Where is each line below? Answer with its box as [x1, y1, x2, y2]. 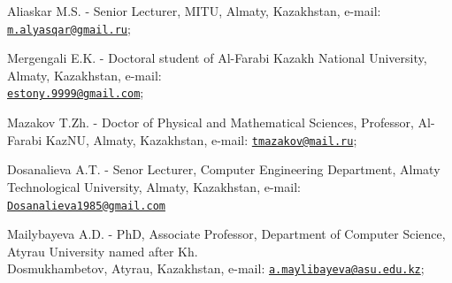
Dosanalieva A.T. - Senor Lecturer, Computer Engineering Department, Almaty [7, 160, 441, 179]
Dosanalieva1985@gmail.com [7, 199, 165, 212]
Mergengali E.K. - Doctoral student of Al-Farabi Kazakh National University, [7, 49, 427, 67]
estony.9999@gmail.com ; [7, 83, 144, 102]
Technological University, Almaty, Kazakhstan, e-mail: [7, 177, 301, 195]
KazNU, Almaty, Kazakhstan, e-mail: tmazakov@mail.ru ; [45, 130, 357, 149]
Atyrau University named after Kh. [7, 241, 198, 260]
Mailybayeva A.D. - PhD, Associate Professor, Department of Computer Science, [7, 225, 446, 243]
